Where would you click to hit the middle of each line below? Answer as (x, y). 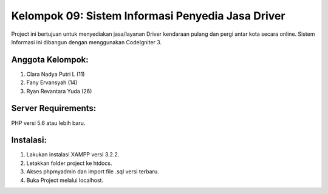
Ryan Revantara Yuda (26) (59, 91)
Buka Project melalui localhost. (65, 180)
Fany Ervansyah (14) (52, 82)
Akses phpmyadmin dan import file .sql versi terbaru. (93, 172)
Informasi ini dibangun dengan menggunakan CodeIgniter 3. (87, 42)
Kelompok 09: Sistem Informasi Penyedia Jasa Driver (148, 16)
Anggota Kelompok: (50, 60)
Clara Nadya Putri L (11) (56, 74)
